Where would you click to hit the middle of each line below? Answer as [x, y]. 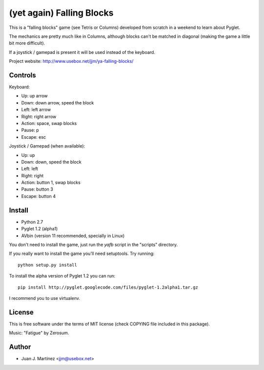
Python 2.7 [32, 222]
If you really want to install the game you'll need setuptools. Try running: [82, 254]
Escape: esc [34, 137]
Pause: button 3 [37, 189]
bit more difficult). [27, 43]
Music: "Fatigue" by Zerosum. [39, 333]
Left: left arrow [36, 110]
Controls [22, 75]
